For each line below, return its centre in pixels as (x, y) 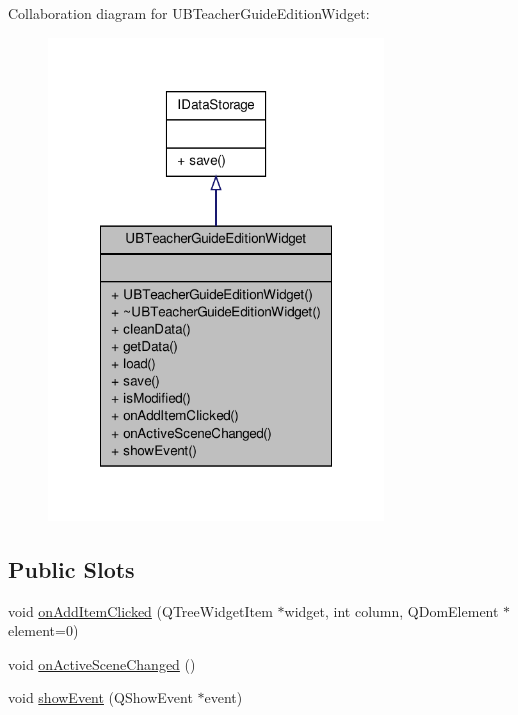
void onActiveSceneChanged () (102, 663)
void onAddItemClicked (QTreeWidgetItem (140, 610)
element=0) (43, 630)
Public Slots (71, 568)
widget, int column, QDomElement (391, 610)
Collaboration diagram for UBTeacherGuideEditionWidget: (189, 13)
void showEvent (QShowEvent (100, 697)
